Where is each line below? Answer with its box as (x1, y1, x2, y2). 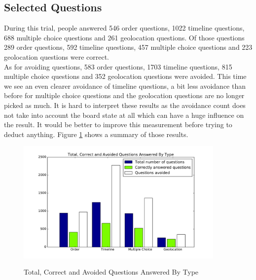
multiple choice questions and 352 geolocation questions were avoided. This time (4, 71, 247, 81)
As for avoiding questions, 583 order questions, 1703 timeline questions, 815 (4, 61, 232, 71)
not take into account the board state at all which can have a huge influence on (4, 109, 244, 120)
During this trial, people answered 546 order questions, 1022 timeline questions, (4, 23, 245, 33)
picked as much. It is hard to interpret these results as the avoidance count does (4, 100, 246, 110)
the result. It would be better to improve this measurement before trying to (4, 119, 232, 130)
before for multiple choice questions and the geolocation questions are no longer (4, 90, 245, 101)
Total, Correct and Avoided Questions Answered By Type (24, 267, 199, 277)
